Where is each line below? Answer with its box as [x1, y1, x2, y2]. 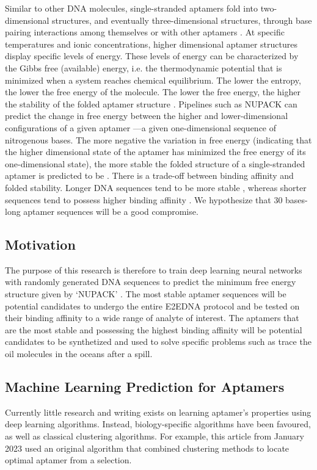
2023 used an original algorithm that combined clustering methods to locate [5, 441, 290, 454]
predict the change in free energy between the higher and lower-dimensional [5, 109, 288, 122]
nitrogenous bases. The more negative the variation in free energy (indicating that [5, 133, 312, 146]
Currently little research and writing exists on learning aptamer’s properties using [5, 405, 312, 418]
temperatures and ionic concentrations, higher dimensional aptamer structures [5, 37, 298, 50]
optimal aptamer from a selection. [5, 454, 132, 466]
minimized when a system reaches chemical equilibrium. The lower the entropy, [5, 73, 301, 86]
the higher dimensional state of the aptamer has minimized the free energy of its [5, 145, 306, 158]
